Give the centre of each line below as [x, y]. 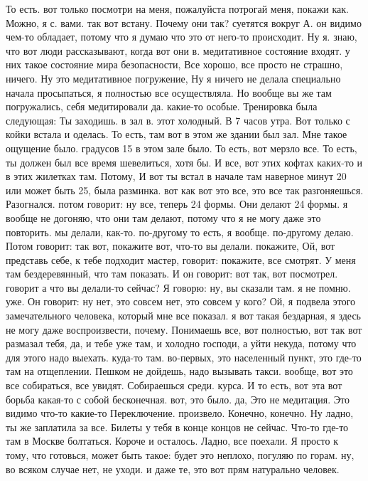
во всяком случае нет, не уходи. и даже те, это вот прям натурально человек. [173, 469]
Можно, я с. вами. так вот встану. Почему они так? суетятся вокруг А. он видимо [184, 22]
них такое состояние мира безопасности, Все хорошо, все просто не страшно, [174, 64]
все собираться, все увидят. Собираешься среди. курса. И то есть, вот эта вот [174, 385]
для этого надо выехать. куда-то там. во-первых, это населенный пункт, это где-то [184, 357]
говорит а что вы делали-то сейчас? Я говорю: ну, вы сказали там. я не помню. [178, 287]
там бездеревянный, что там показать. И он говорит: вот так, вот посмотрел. [172, 274]
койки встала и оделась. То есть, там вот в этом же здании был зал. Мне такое [177, 134]
